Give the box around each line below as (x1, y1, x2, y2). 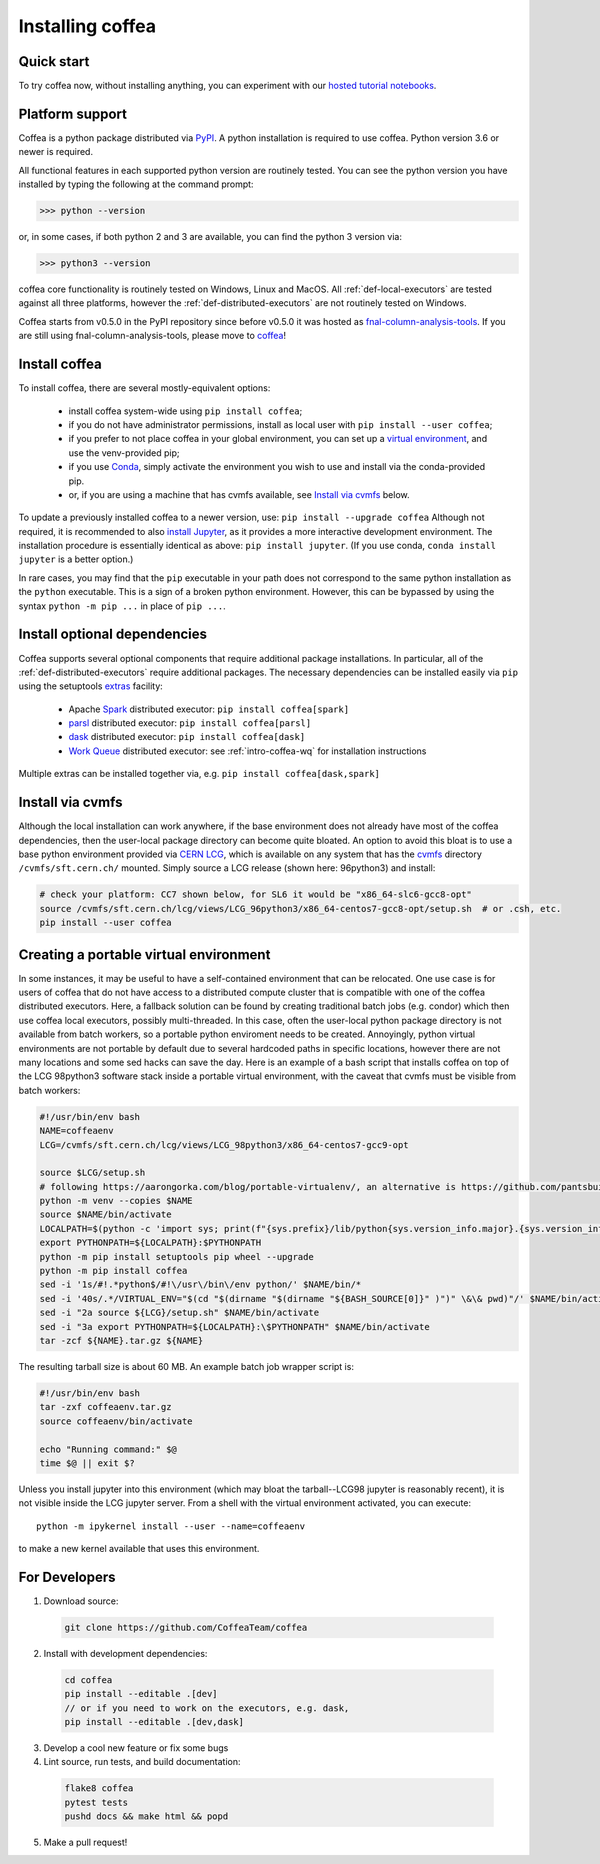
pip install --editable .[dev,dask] (64, 1716, 245, 1728)
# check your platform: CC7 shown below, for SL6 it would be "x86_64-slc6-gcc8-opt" (39, 889, 472, 900)
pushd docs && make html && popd (64, 1811, 229, 1822)
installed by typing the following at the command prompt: (18, 178, 254, 190)
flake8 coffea (64, 1783, 134, 1794)
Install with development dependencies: (43, 1647, 208, 1659)
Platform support (18, 105, 127, 122)
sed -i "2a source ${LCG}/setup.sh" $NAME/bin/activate (39, 1307, 320, 1319)
